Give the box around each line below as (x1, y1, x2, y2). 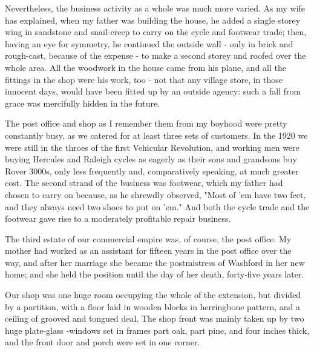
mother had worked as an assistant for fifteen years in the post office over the (5, 244, 292, 257)
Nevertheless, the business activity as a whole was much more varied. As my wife (5, 2, 306, 14)
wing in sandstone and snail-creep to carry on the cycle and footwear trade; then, (5, 25, 307, 38)
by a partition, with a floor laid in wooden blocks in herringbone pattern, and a (5, 300, 301, 313)
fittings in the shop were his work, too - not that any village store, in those (5, 73, 283, 85)
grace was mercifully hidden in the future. (5, 96, 160, 109)
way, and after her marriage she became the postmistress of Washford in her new (5, 256, 305, 268)
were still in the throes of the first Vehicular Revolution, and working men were (5, 141, 299, 153)
